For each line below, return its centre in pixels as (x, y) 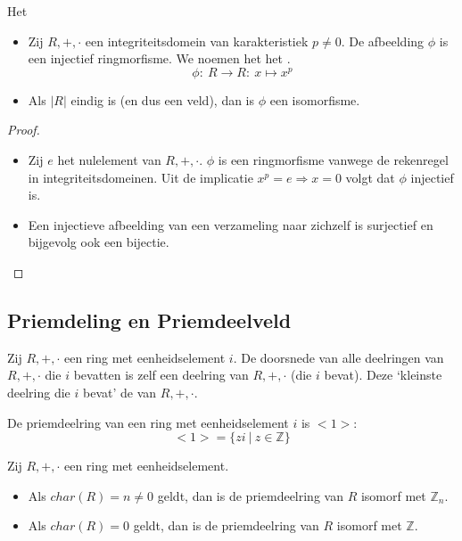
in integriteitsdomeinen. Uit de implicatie (140, 177)
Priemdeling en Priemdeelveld (149, 320)
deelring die (39, 392)
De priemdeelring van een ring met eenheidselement (148, 422)
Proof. (24, 130)
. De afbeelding (383, 41)
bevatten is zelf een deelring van (161, 375)
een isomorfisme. (315, 99)
